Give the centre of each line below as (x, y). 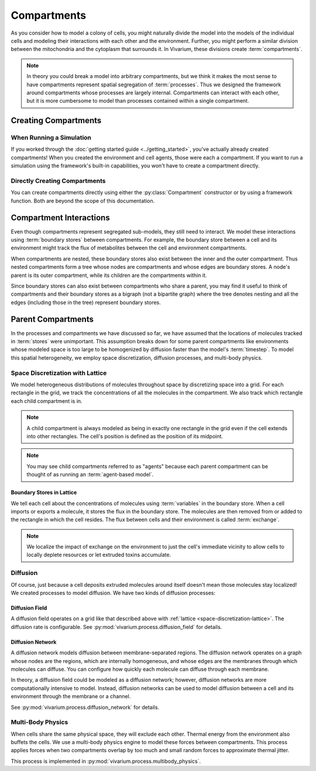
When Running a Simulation (51, 138)
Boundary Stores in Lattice (44, 492)
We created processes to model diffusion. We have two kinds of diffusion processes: (113, 593)
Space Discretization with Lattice (59, 373)
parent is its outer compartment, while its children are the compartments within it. (109, 275)
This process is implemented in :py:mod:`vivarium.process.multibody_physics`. (106, 761)
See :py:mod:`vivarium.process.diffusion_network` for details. (85, 707)
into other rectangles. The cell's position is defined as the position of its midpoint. (125, 436)
